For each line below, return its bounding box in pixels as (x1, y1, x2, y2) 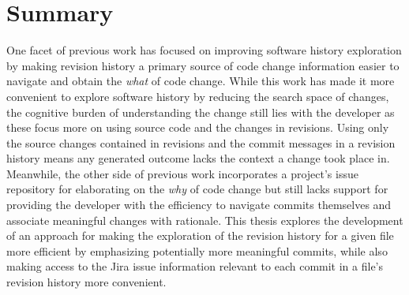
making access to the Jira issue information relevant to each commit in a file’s (6, 258, 384, 274)
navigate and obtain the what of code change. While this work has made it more (6, 73, 395, 89)
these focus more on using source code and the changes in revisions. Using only (6, 119, 389, 136)
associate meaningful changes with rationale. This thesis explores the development (6, 211, 403, 228)
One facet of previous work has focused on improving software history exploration (6, 42, 402, 58)
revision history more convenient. (6, 274, 167, 290)
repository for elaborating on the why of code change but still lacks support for (6, 181, 388, 197)
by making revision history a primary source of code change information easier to (6, 57, 400, 73)
